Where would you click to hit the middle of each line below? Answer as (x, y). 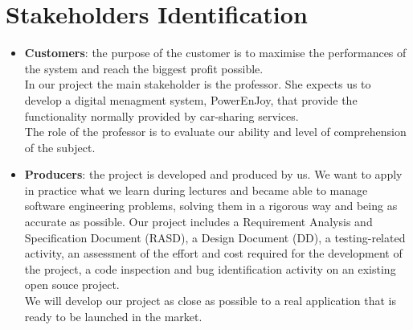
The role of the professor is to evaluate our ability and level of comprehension (215, 132)
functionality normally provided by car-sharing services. (162, 115)
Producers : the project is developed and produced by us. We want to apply (213, 174)
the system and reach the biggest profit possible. (144, 68)
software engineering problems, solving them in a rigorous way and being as (211, 206)
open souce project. (72, 285)
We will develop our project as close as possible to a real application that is (210, 301)
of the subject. (60, 147)
